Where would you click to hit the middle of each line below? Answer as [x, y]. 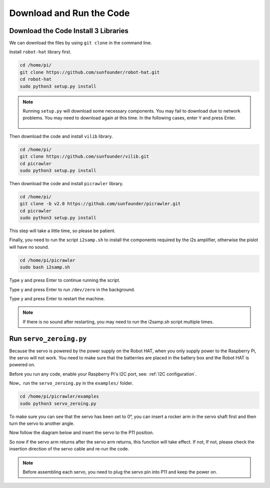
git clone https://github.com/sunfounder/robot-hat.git [90, 72]
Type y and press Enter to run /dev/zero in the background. [72, 289]
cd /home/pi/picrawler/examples [59, 396]
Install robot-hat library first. [40, 52]
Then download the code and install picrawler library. [66, 183]
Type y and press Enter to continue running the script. [65, 280]
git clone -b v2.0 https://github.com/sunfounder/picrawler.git [100, 204]
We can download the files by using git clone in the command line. [80, 43]
